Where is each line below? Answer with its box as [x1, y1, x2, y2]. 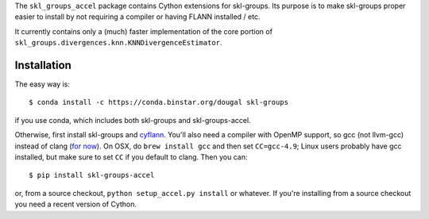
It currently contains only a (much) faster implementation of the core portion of [14, 26, 273, 36]
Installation [14, 58, 71, 71]
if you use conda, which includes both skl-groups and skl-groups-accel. [14, 115, 251, 125]
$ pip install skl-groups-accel [29, 171, 155, 180]
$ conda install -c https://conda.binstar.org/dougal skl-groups [29, 98, 289, 107]
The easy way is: [14, 79, 71, 89]
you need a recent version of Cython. [14, 199, 137, 209]
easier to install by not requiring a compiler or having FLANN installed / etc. [14, 12, 261, 21]
